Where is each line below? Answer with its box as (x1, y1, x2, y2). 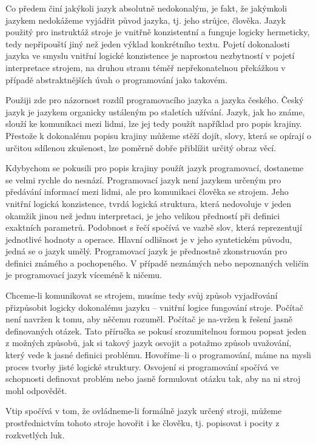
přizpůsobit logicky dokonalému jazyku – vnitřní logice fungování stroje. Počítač (5, 301, 303, 313)
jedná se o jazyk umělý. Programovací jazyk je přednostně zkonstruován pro (5, 245, 287, 257)
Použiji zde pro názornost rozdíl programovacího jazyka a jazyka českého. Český (5, 93, 304, 106)
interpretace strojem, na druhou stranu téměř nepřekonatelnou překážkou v (5, 61, 286, 73)
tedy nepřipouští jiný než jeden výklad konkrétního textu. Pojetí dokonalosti (5, 37, 290, 50)
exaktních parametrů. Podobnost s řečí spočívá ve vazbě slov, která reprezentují (5, 221, 302, 234)
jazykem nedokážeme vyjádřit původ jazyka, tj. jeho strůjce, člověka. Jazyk (5, 13, 286, 26)
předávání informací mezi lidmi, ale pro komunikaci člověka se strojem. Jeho (5, 185, 289, 198)
